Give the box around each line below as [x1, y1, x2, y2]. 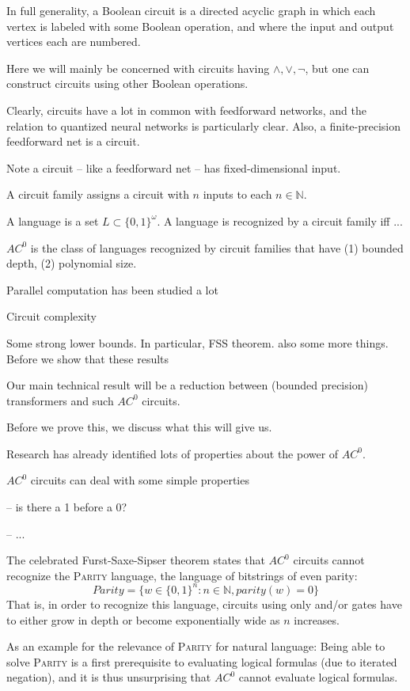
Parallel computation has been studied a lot [6, 281, 218, 298]
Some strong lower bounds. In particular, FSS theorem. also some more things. [6, 334, 389, 351]
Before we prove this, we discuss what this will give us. [6, 419, 272, 435]
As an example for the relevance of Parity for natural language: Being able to [6, 638, 385, 655]
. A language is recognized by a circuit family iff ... [157, 212, 403, 229]
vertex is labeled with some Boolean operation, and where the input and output [6, 17, 394, 34]
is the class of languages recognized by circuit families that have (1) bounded [30, 239, 404, 256]
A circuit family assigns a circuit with [6, 186, 189, 203]
